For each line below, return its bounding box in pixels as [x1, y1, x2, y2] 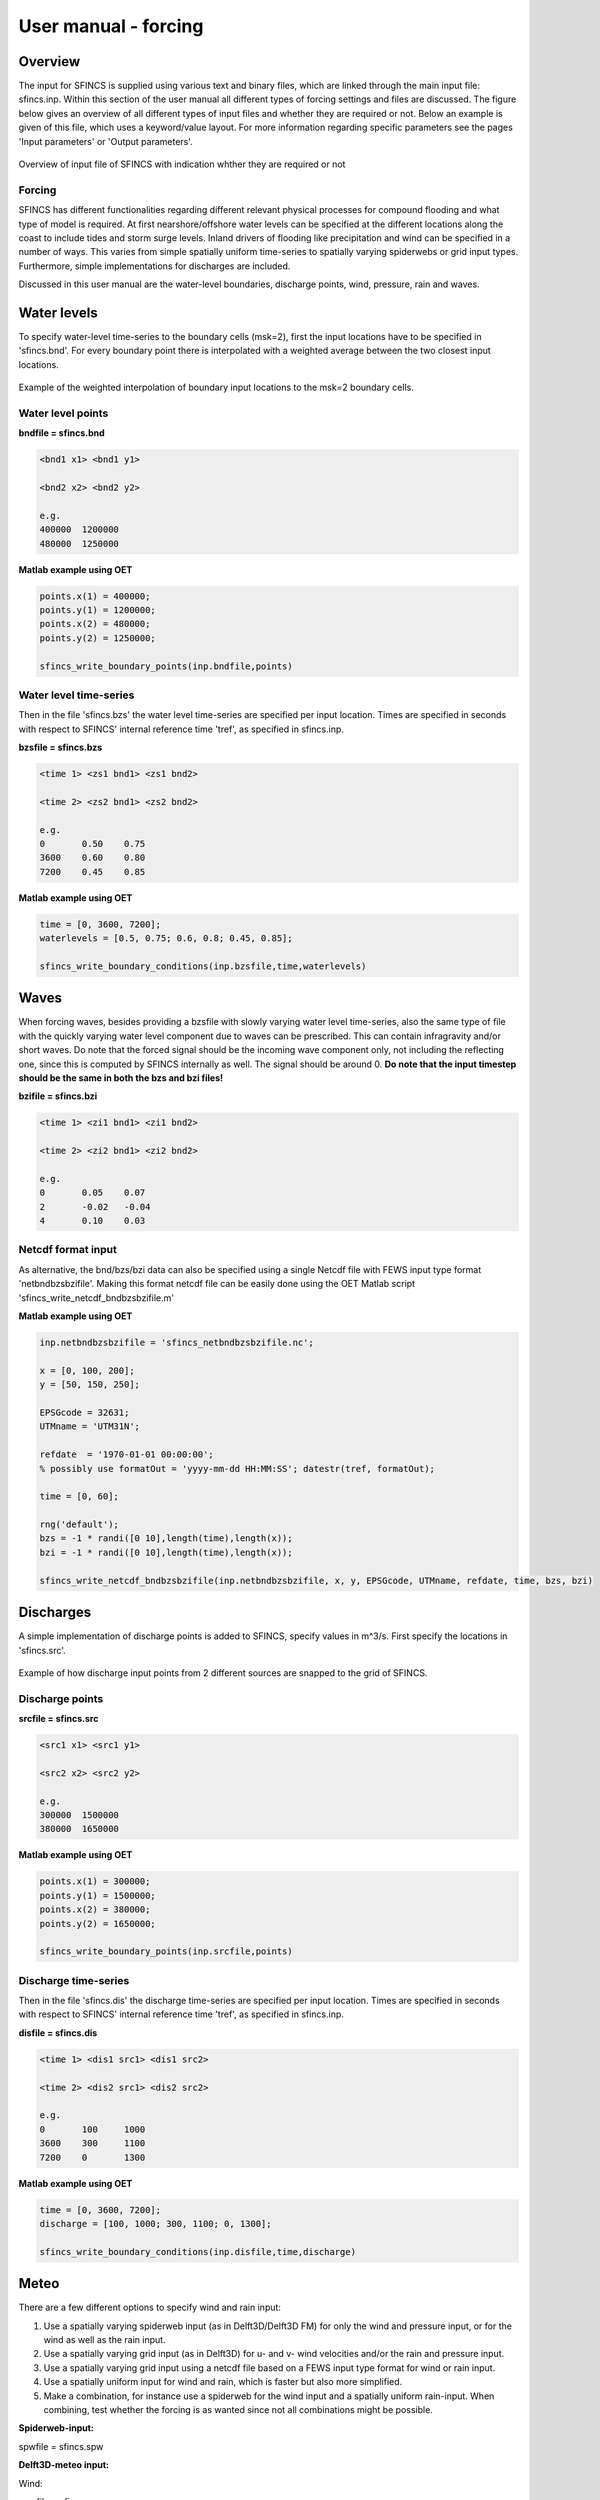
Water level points [18, 406, 109, 420]
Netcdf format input [18, 1243, 117, 1257]
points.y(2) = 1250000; [39, 632, 157, 644]
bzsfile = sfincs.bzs [18, 741, 103, 754]
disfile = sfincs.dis [18, 2026, 98, 2039]
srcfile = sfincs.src [18, 1713, 99, 1725]
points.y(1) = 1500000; [39, 1890, 157, 1901]
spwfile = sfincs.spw [18, 2440, 104, 2452]
